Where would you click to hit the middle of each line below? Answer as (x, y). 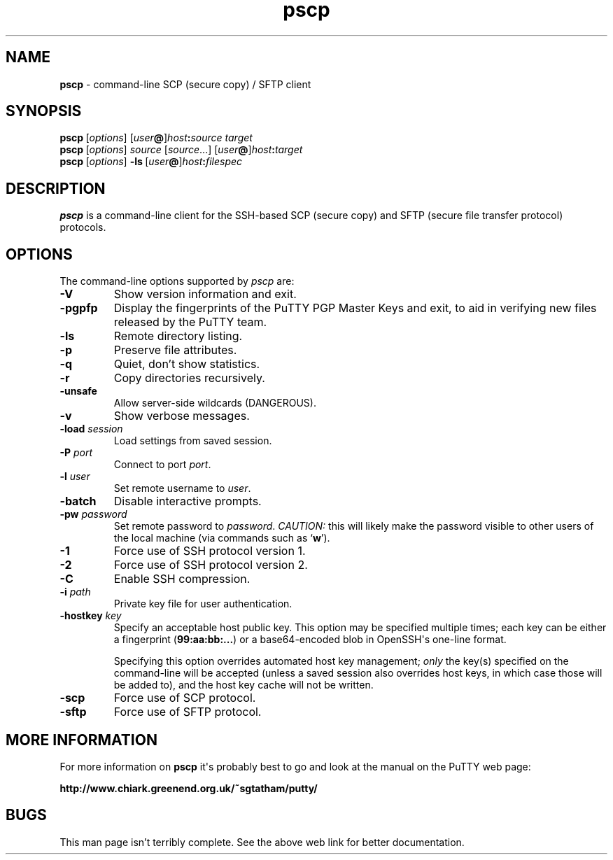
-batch (78, 501)
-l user (75, 477)
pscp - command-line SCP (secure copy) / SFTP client (185, 84)
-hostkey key (91, 616)
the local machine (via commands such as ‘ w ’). (222, 538)
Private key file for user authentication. (203, 604)
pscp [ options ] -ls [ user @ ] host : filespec (151, 162)
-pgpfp (79, 308)
